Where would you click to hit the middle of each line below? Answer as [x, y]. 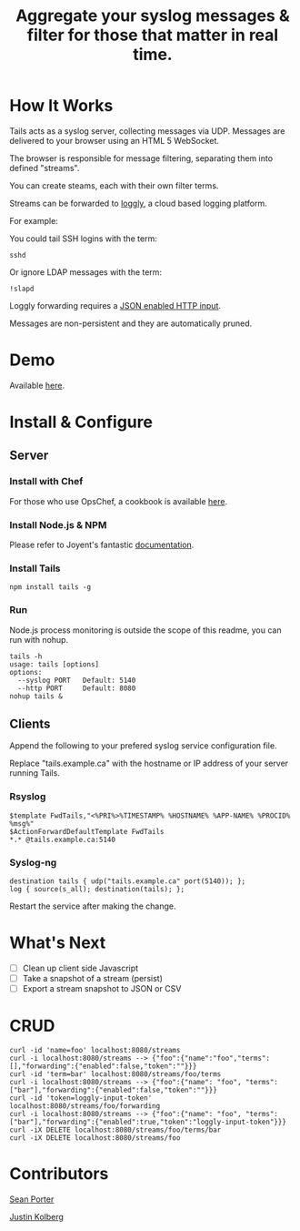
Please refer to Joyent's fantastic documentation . [102, 545]
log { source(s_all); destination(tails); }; [97, 890]
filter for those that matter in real [153, 35]
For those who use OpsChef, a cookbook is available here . [119, 501]
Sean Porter [32, 1199]
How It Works [61, 106]
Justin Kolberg [36, 1217]
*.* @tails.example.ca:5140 [63, 839]
